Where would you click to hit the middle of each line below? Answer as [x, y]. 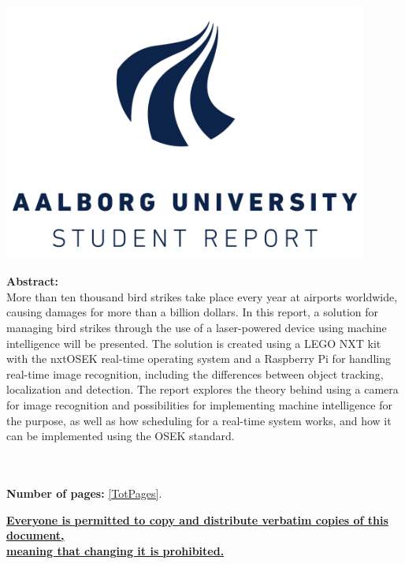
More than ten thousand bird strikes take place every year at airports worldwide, [202, 296]
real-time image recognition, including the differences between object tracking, [195, 374]
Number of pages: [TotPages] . [84, 493]
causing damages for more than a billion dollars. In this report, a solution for [192, 312]
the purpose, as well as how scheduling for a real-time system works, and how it [199, 420]
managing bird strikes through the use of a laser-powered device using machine [197, 328]
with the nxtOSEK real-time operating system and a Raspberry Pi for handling [199, 359]
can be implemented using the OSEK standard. [121, 436]
